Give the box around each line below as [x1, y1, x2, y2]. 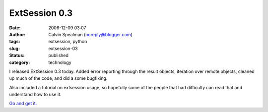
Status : [9, 53, 25, 58]
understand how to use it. [9, 92, 62, 98]
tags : [9, 39, 20, 45]
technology [48, 59, 71, 65]
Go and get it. [9, 101, 37, 107]
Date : [9, 25, 21, 31]
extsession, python [48, 39, 87, 45]
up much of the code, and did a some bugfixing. [9, 75, 108, 81]
